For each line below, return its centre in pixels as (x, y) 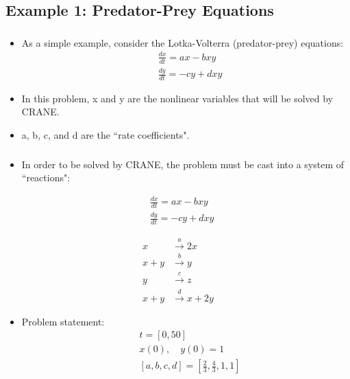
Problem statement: (63, 321)
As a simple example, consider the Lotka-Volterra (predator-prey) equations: (183, 42)
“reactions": (46, 177)
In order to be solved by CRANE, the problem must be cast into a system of (183, 164)
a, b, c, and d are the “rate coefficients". (105, 135)
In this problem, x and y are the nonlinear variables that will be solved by (177, 98)
